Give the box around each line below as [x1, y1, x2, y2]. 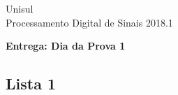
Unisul [6, 1, 34, 15]
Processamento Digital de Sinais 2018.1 [6, 15, 173, 29]
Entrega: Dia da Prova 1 [6, 38, 126, 53]
